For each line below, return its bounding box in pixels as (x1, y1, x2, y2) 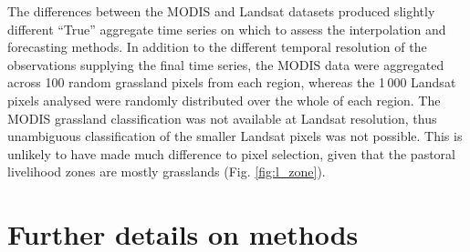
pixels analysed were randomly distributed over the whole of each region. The (7, 90, 441, 109)
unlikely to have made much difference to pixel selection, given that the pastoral (7, 144, 455, 163)
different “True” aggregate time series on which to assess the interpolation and (7, 19, 446, 38)
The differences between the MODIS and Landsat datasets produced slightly (7, 2, 435, 20)
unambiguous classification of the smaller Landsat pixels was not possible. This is (7, 126, 463, 146)
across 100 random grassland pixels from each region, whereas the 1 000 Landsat (7, 73, 456, 92)
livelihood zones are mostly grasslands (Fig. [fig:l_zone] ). (7, 162, 326, 181)
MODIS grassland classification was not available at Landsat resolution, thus (7, 108, 437, 127)
